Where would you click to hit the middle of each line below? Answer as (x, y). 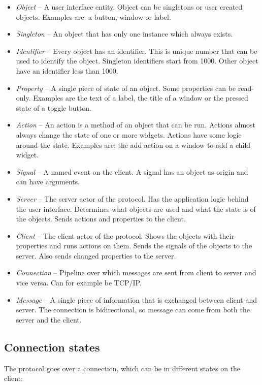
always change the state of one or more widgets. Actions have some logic (129, 134)
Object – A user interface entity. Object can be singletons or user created (129, 7)
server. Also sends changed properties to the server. (96, 255)
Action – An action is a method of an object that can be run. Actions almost (136, 125)
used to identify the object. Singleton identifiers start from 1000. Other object (137, 61)
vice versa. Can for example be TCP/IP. (79, 283)
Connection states (52, 347)
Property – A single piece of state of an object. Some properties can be (126, 88)
